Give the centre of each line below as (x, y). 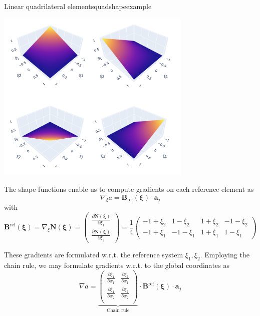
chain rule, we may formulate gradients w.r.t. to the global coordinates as (117, 265)
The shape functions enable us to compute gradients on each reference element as (129, 189)
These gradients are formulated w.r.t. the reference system (94, 255)
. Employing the (225, 255)
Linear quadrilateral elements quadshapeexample (78, 6)
